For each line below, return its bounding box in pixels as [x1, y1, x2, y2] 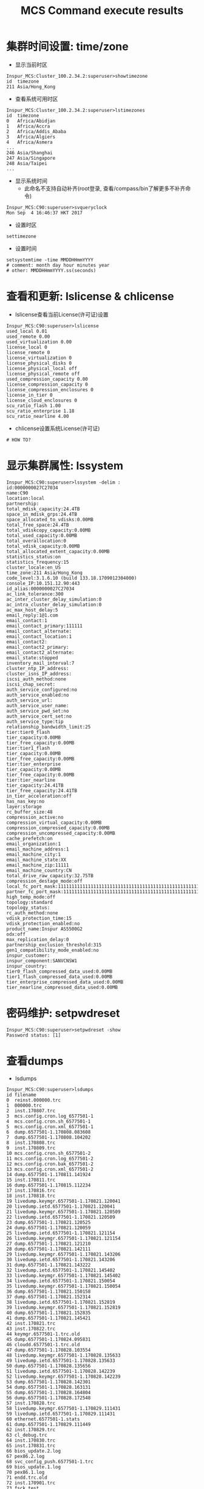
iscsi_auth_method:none [6, 676, 67, 682]
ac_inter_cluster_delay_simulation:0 [6, 596, 102, 602]
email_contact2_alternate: [6, 649, 75, 656]
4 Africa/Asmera [6, 139, 53, 145]
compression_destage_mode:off [6, 878, 83, 884]
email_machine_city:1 [6, 851, 61, 857]
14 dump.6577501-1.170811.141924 [6, 1171, 91, 1177]
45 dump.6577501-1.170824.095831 [6, 1336, 91, 1343]
